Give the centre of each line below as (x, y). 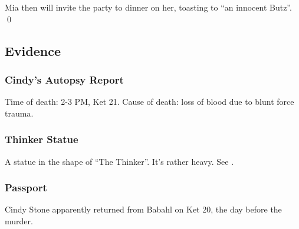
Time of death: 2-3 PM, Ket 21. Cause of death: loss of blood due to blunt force (149, 102)
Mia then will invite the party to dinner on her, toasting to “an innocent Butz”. (148, 7)
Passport (26, 187)
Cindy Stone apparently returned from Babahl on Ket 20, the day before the (143, 209)
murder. (19, 221)
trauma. (19, 113)
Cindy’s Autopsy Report (64, 79)
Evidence (33, 50)
